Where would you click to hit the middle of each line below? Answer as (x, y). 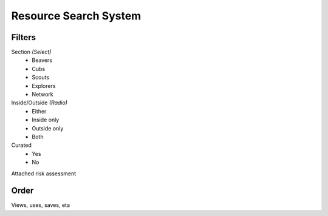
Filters (24, 37)
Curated (21, 145)
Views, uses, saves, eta (40, 205)
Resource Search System (76, 16)
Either (39, 111)
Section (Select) (31, 52)
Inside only (46, 120)
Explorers (44, 86)
